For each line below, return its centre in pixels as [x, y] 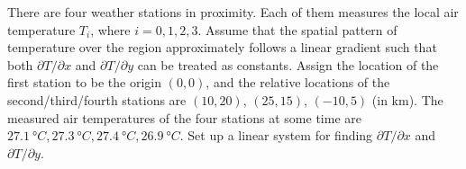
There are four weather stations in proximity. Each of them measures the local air [233, 12]
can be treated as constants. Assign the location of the [288, 64]
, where [110, 29]
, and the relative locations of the [298, 82]
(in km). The [407, 99]
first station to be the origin [84, 82]
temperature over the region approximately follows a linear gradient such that [222, 47]
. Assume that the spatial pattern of [297, 29]
